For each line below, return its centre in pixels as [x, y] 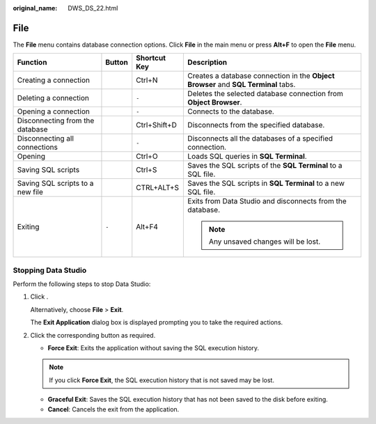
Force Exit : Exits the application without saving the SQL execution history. [154, 348]
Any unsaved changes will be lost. [265, 242]
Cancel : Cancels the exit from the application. [113, 409]
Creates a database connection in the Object [261, 76]
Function [32, 63]
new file [30, 192]
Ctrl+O [147, 157]
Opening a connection [53, 111]
